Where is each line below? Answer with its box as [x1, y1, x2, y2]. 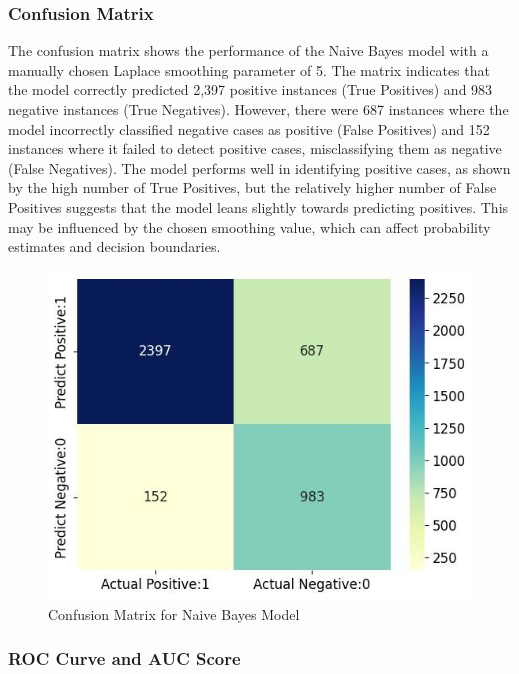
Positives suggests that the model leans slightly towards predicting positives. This [8, 196, 509, 217]
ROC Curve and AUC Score [8, 646, 241, 671]
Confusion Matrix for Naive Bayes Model [48, 603, 300, 624]
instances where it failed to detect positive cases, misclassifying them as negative [8, 138, 502, 159]
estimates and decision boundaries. [8, 236, 221, 257]
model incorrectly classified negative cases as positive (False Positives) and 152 [8, 118, 490, 139]
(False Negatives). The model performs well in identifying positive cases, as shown [8, 157, 511, 178]
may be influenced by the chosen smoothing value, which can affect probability [8, 216, 491, 237]
